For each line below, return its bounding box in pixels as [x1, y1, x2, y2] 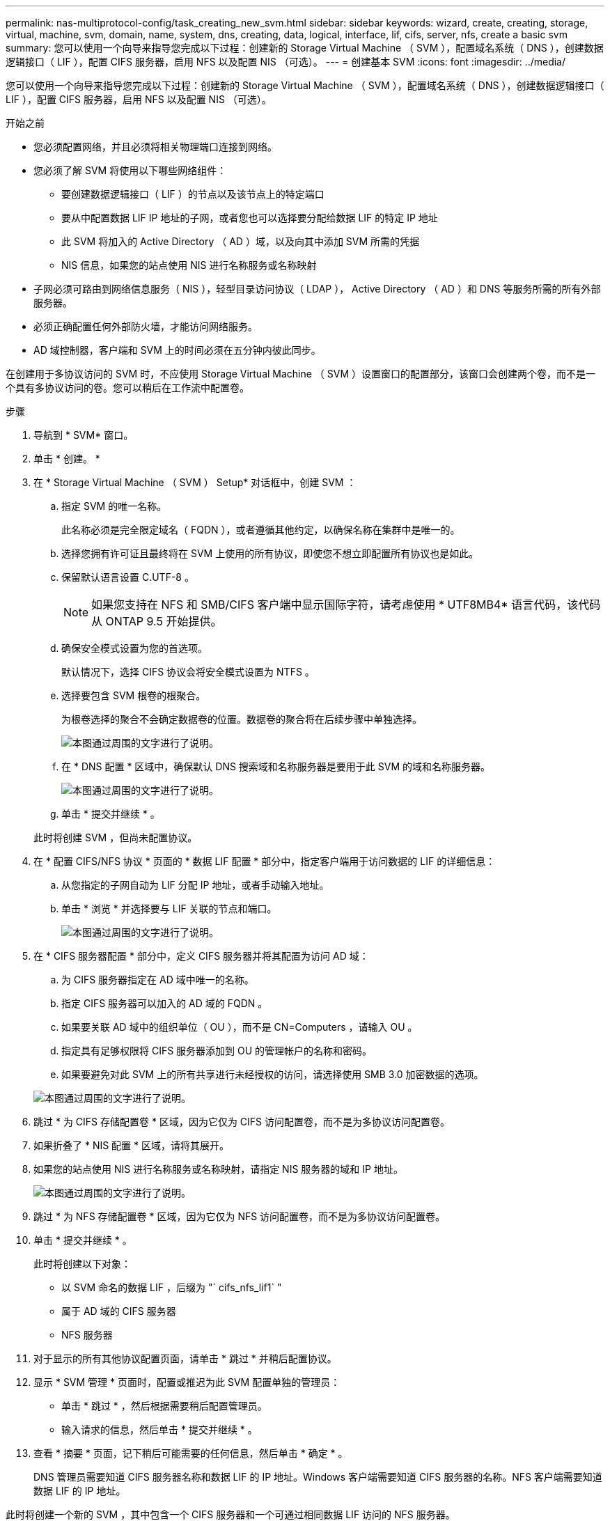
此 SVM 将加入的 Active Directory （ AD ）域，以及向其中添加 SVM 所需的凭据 [61, 235, 420, 247]
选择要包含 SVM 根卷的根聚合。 [61, 689, 206, 701]
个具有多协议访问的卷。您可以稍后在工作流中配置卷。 [6, 382, 249, 393]
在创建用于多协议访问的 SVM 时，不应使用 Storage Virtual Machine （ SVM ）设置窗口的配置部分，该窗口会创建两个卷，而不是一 [6, 368, 596, 380]
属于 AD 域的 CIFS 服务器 [61, 1305, 176, 1317]
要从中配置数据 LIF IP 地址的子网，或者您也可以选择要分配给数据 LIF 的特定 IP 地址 [61, 212, 438, 224]
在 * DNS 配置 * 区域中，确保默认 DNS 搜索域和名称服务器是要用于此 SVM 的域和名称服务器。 [61, 760, 491, 772]
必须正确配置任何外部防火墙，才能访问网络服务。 [33, 320, 258, 332]
